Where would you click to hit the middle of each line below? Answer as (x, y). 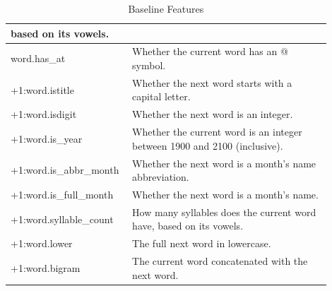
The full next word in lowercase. (202, 243)
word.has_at (38, 58)
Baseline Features (166, 8)
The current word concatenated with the (220, 261)
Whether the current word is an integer (217, 132)
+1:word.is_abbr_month (65, 170)
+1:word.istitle (42, 89)
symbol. (149, 65)
